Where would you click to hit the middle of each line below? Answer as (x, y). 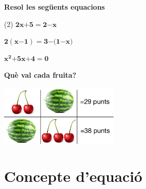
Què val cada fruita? (40, 75)
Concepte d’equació (73, 176)
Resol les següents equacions (55, 7)
